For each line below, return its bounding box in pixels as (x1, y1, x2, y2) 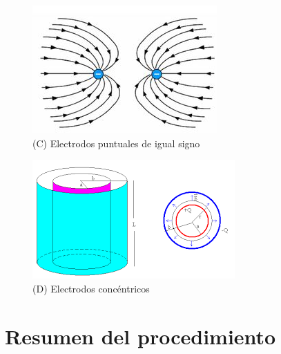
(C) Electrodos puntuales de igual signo (32, 136, 200, 150)
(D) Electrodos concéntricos (32, 281, 150, 295)
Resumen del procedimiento (5, 322, 276, 350)
